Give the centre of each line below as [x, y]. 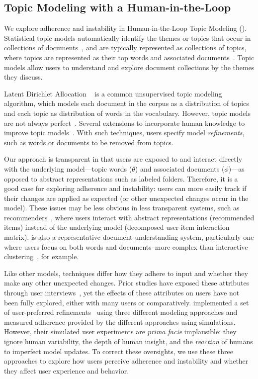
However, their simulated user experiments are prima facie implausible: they [120, 332]
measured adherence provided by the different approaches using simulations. [120, 322]
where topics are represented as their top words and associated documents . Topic [129, 57]
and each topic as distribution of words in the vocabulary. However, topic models [127, 113]
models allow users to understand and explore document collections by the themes [129, 67]
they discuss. [23, 77]
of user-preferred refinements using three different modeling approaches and [121, 312]
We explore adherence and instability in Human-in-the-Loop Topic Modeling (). [126, 28]
